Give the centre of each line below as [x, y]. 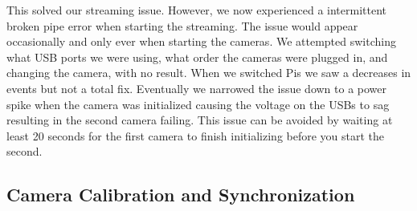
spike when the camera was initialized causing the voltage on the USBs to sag [198, 104]
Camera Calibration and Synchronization [181, 195]
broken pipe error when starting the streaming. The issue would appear [182, 25]
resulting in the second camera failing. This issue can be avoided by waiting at [200, 120]
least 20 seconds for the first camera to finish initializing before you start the [196, 135]
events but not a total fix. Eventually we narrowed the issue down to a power [197, 88]
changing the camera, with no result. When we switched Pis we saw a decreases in [209, 73]
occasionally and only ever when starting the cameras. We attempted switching [201, 41]
